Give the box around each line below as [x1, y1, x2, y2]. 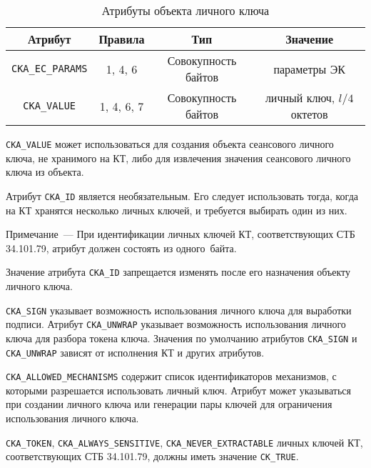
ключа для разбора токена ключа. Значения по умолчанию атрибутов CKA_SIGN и [6, 330, 357, 345]
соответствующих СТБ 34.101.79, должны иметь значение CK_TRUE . [6, 449, 299, 464]
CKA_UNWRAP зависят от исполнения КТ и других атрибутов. [6, 344, 265, 359]
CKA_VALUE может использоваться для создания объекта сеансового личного [6, 136, 334, 151]
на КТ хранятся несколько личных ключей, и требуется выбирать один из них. [6, 202, 347, 217]
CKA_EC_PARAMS [11, 63, 88, 74]
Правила [98, 31, 145, 47]
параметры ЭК [273, 60, 345, 77]
